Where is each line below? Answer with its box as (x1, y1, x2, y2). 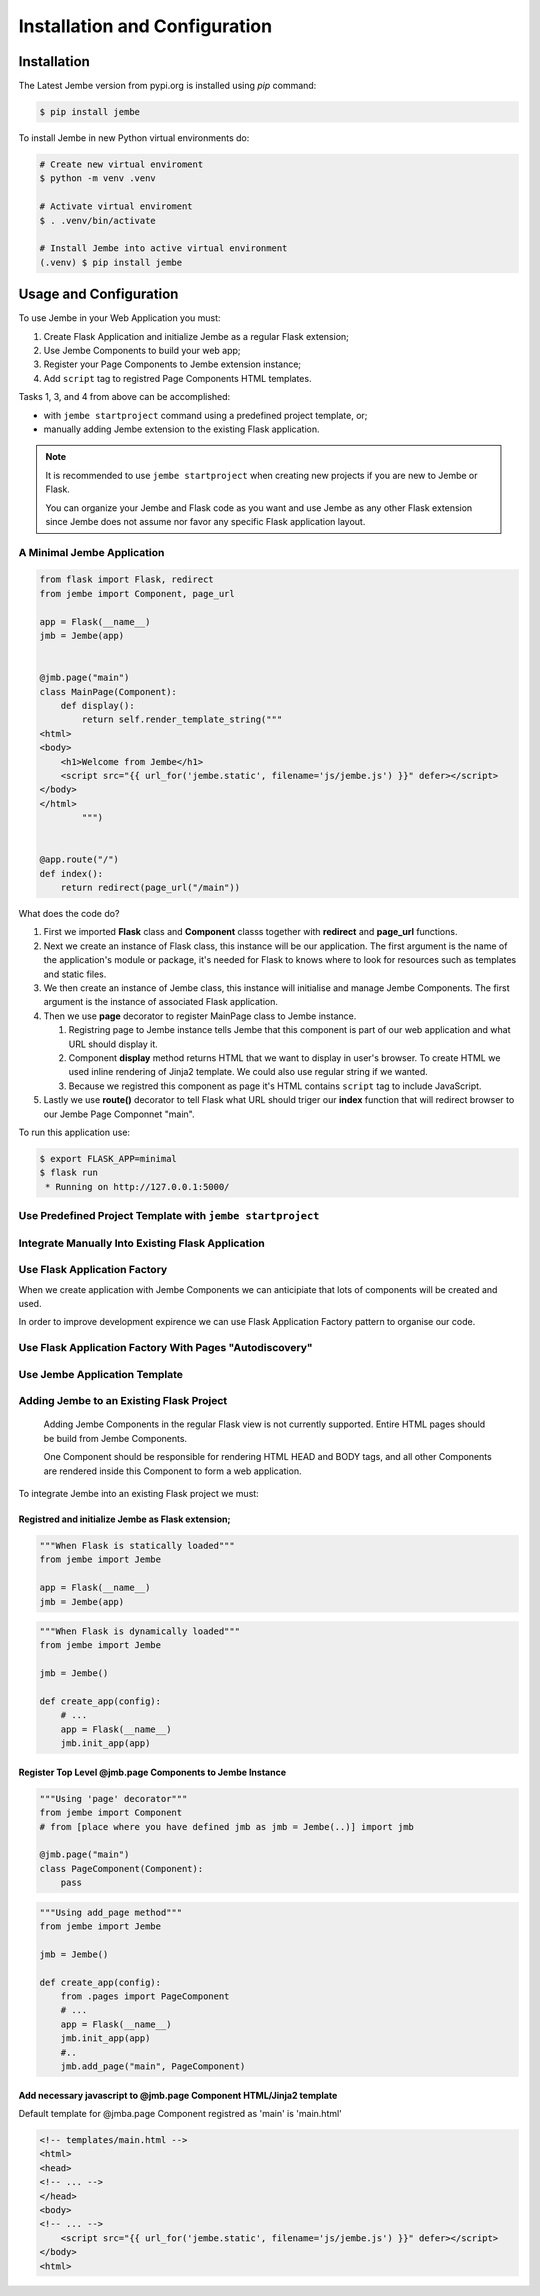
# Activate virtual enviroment (39, 201, 194, 212)
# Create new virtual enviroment (39, 159, 204, 170)
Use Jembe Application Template (18, 1367, 184, 1381)
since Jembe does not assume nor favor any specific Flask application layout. (45, 515, 366, 527)
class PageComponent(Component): (39, 1863, 204, 1874)
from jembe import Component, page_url (39, 588, 235, 599)
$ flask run (39, 1167, 99, 1179)
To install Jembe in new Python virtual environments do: (18, 132, 250, 144)
